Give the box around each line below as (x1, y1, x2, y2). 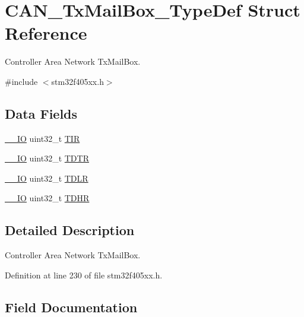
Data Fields (5, 104, 78, 122)
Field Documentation (5, 297, 138, 316)
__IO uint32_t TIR (5, 132, 80, 144)
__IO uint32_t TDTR (5, 152, 89, 164)
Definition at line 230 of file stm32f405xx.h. (5, 268, 163, 281)
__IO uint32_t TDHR (5, 192, 90, 204)
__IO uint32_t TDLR (5, 172, 88, 184)
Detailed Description (5, 221, 135, 239)
